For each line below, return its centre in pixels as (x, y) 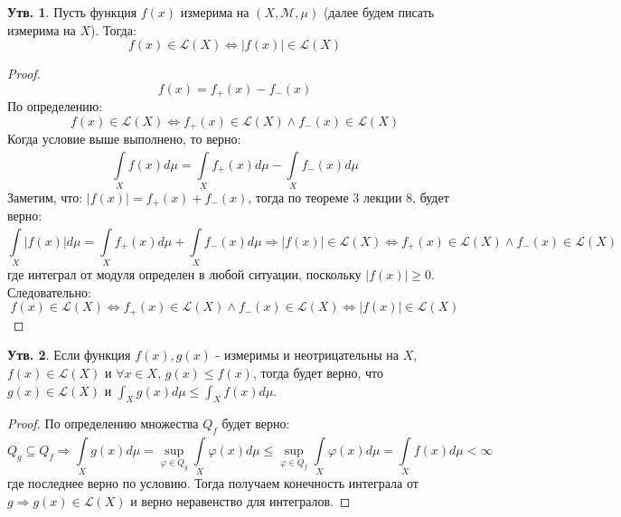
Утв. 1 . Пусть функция (72, 12)
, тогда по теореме (298, 197)
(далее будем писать (379, 12)
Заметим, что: (45, 197)
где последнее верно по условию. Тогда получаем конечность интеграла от (213, 483)
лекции (382, 197)
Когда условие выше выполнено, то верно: (124, 139)
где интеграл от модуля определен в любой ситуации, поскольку (184, 274)
